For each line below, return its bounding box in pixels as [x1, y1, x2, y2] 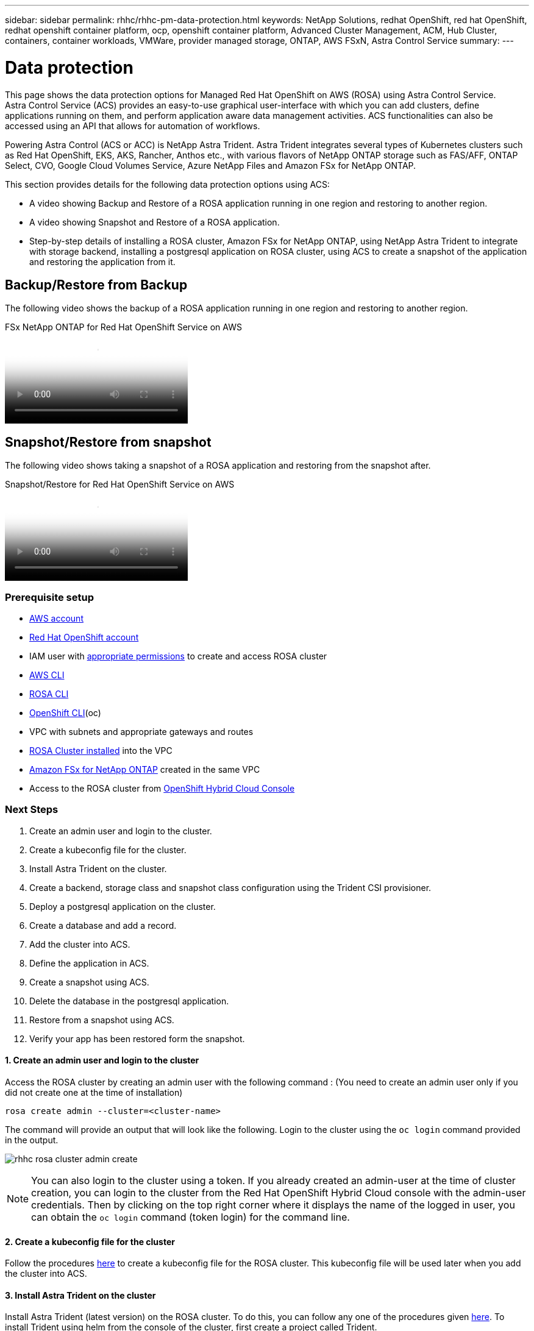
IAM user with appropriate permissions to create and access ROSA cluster [29, 650, 327, 661]
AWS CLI [29, 669, 65, 680]
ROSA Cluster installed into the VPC [29, 745, 173, 756]
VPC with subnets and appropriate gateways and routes [29, 726, 254, 737]
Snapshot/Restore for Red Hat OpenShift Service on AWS [5, 479, 235, 490]
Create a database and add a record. [29, 920, 177, 931]
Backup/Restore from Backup [5, 277, 188, 293]
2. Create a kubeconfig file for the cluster [5, 1236, 175, 1247]
